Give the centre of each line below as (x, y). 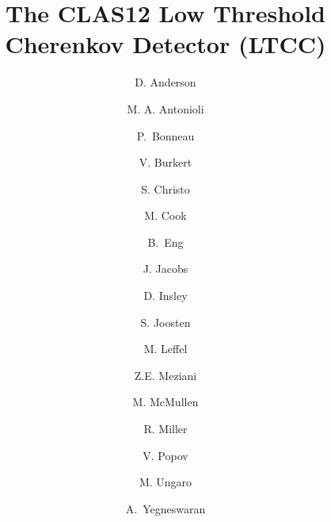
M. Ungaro (165, 482)
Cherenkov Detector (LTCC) (165, 44)
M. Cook (165, 215)
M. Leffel (165, 349)
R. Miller (165, 429)
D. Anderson (165, 82)
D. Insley (165, 296)
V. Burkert (165, 162)
